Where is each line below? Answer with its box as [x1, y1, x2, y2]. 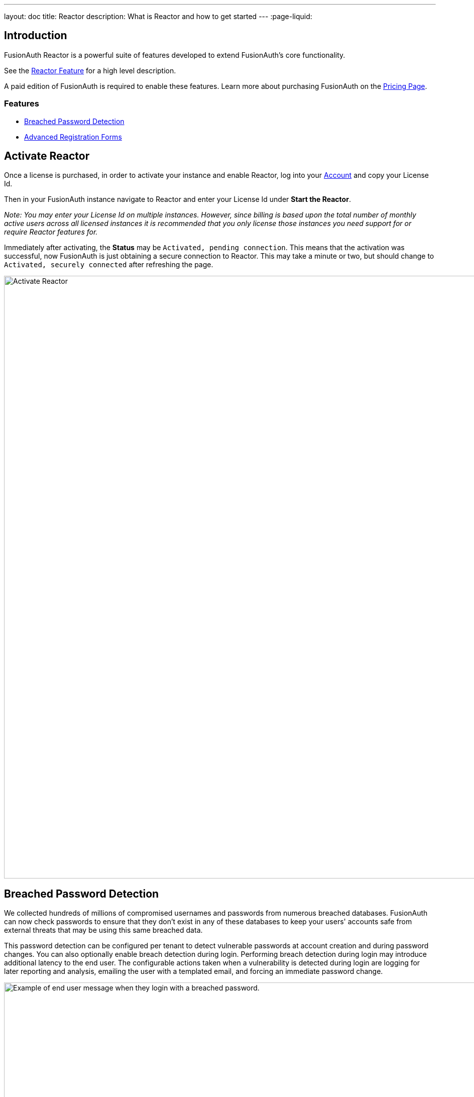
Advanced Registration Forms [24, 132, 122, 141]
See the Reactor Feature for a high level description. [4, 66, 176, 75]
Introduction [4, 29, 67, 42]
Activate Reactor [4, 150, 90, 163]
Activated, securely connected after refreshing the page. [4, 260, 213, 269]
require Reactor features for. [4, 228, 98, 237]
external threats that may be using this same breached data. [4, 926, 203, 935]
